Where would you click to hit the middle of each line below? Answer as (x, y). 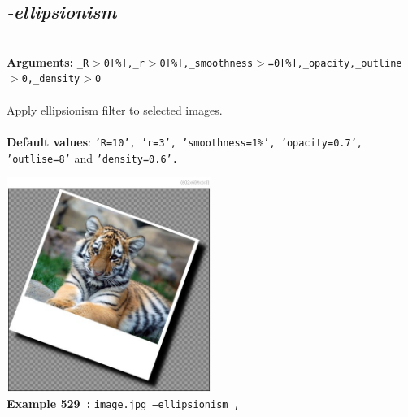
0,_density (51, 79)
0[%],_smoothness (206, 63)
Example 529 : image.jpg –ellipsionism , (123, 404)
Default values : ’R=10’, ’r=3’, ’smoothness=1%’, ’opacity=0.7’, (184, 141)
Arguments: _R (48, 61)
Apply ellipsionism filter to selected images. (115, 109)
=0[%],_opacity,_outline (335, 63)
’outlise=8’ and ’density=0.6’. (92, 157)
